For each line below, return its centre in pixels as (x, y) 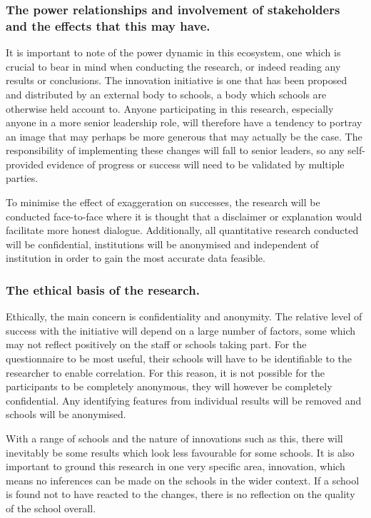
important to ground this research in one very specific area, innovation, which (176, 466)
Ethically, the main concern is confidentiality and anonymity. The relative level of (184, 316)
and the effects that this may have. (108, 25)
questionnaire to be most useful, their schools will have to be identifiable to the (179, 359)
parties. (22, 178)
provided (25, 164)
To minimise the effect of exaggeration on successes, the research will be (163, 202)
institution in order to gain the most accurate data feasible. (136, 258)
